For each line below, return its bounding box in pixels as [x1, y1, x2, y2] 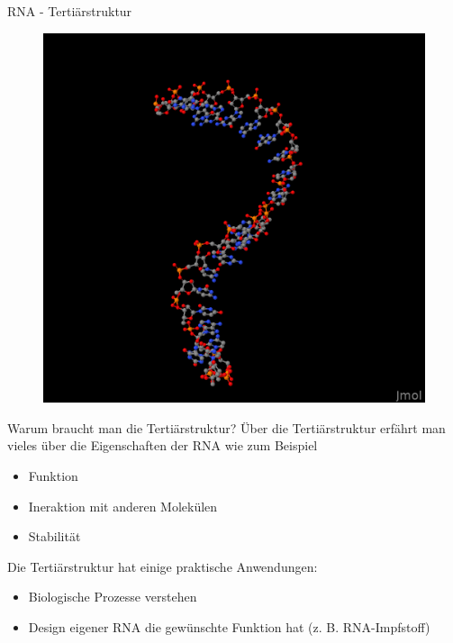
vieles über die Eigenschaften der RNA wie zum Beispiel [7, 436, 318, 455]
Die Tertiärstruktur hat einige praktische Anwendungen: [7, 557, 318, 575]
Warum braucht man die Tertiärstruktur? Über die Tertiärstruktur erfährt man [7, 418, 446, 437]
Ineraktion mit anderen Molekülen [28, 496, 218, 515]
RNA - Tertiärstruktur [7, 2, 132, 20]
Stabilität [28, 527, 81, 546]
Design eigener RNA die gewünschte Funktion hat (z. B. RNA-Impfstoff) [28, 617, 430, 636]
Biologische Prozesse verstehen [28, 587, 197, 606]
